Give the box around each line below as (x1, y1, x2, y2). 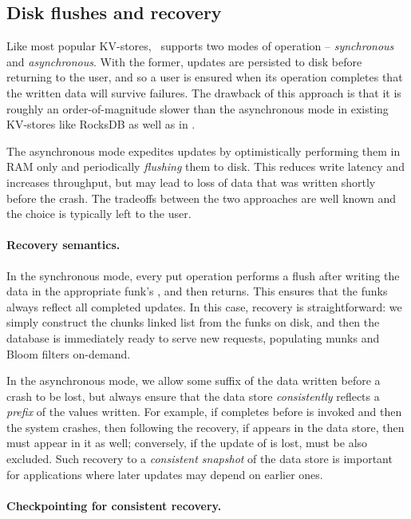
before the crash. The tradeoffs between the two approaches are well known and (6, 189, 397, 206)
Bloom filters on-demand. (6, 345, 131, 362)
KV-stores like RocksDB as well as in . (6, 116, 196, 133)
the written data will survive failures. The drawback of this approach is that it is (6, 84, 401, 101)
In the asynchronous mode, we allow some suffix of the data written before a (6, 372, 381, 389)
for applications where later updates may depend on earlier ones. (6, 466, 323, 482)
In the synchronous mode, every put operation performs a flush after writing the (6, 267, 400, 283)
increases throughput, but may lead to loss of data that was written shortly (6, 173, 376, 190)
